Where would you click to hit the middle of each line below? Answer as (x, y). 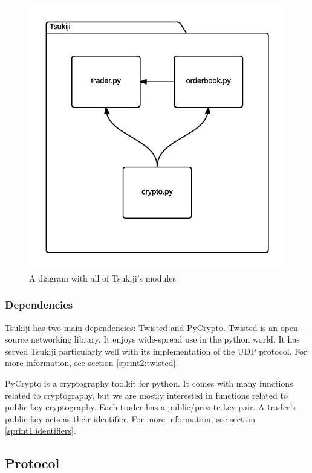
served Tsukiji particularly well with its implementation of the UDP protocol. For (156, 351)
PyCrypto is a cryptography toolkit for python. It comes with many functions (149, 383)
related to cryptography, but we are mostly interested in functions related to (146, 395)
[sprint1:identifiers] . (41, 430)
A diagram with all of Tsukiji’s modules (102, 278)
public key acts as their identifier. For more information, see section (130, 418)
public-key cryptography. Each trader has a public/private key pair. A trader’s (150, 407)
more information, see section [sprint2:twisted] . (92, 363)
